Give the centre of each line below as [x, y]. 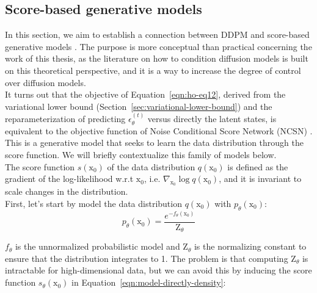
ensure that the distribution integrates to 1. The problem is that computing [147, 258]
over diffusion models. [46, 82]
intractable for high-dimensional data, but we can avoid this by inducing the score [158, 270]
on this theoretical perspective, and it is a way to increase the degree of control [153, 70]
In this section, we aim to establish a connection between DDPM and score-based [157, 34]
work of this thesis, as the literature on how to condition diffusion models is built [157, 58]
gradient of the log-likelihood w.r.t [69, 179]
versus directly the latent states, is [212, 119]
